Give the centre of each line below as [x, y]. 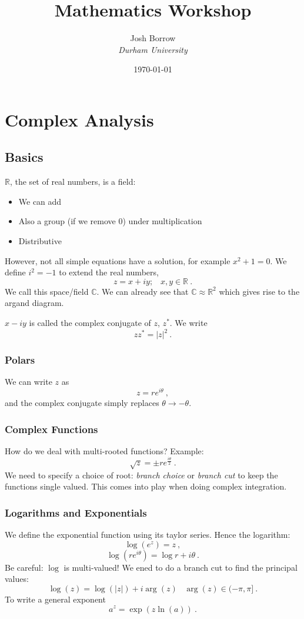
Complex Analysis [79, 119]
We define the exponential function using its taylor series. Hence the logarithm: [148, 535]
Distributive [40, 241]
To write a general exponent [55, 599]
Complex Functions [51, 429]
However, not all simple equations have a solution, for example [118, 260]
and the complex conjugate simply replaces [82, 403]
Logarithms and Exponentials [76, 512]
